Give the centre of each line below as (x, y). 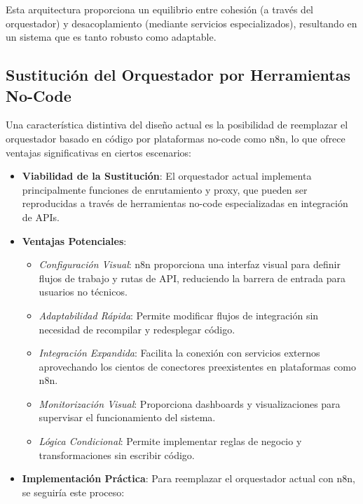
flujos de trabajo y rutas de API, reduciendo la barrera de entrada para (192, 278)
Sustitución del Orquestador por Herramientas (178, 75)
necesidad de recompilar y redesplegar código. (137, 329)
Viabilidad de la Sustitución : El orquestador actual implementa (167, 176)
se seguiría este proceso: (73, 492)
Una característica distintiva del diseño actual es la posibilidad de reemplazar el (177, 125)
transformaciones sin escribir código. (117, 455)
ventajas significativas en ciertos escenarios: (98, 152)
